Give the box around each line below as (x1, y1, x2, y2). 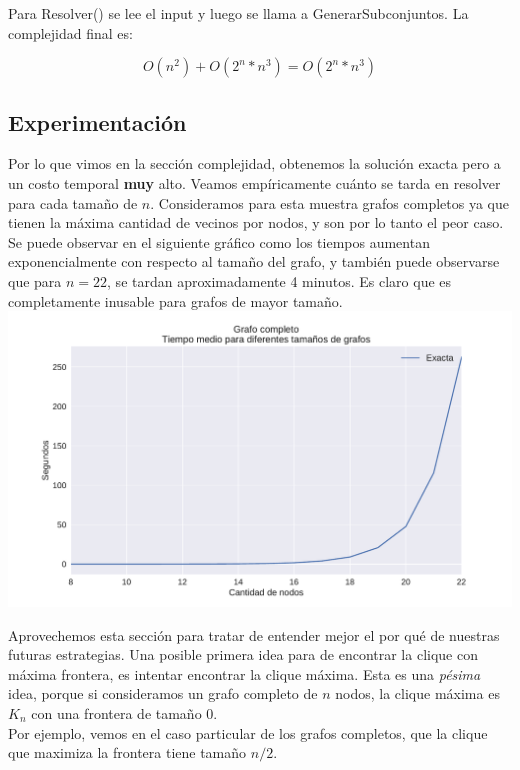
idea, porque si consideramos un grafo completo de (8, 683, 318, 704)
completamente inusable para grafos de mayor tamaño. (8, 290, 343, 311)
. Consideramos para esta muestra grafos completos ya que (150, 192, 509, 213)
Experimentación (8, 106, 187, 137)
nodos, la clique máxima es (335, 683, 500, 704)
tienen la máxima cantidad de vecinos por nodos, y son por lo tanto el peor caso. (8, 212, 504, 233)
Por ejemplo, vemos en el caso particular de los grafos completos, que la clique (8, 722, 488, 743)
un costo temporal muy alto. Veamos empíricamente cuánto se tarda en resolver (8, 172, 501, 193)
